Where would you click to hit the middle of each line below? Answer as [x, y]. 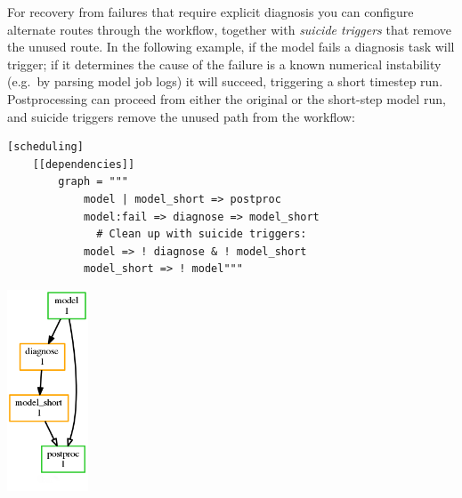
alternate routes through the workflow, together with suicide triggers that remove [230, 29]
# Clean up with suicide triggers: [202, 234]
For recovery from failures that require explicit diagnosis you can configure [211, 12]
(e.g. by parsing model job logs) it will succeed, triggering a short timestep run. [225, 81]
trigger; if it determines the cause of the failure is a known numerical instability [224, 64]
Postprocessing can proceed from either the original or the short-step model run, [227, 98]
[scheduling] [45, 147]
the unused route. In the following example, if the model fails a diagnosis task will [231, 47]
